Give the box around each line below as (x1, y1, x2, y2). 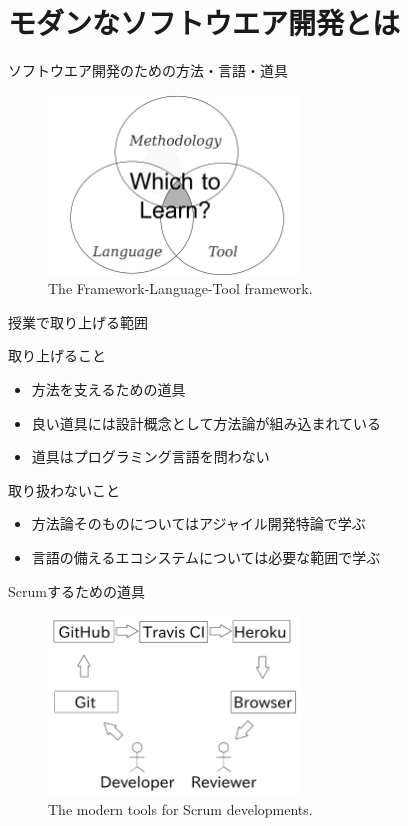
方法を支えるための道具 (31, 378, 186, 399)
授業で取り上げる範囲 (8, 311, 148, 332)
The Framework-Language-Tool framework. (48, 278, 313, 299)
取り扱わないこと (8, 479, 120, 500)
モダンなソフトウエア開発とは (8, 2, 401, 43)
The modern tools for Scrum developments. (48, 798, 313, 819)
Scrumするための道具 (8, 580, 145, 601)
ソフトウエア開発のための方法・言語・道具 (8, 60, 288, 81)
